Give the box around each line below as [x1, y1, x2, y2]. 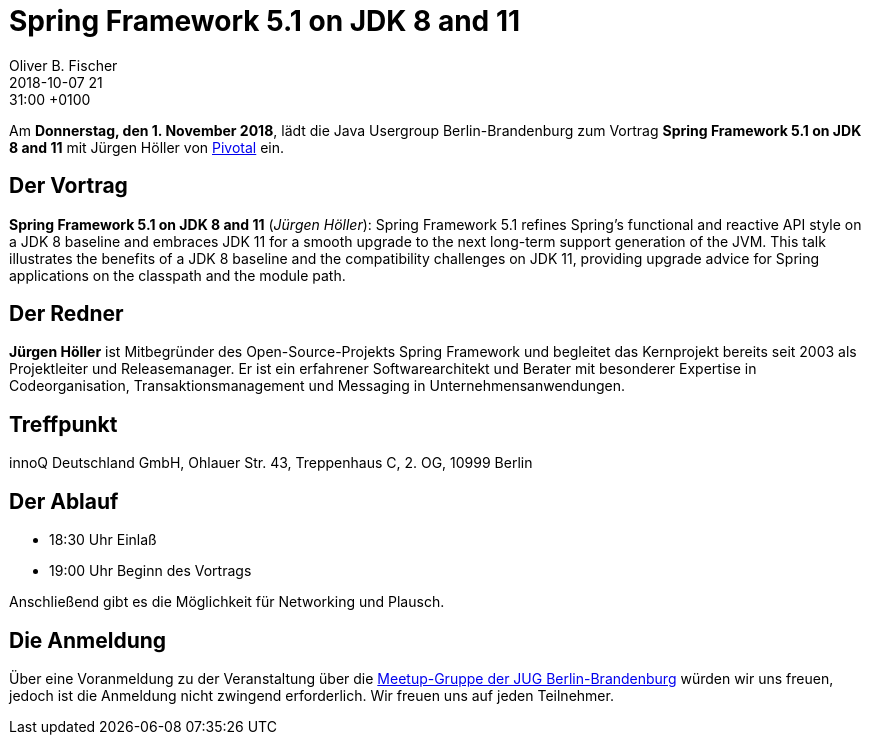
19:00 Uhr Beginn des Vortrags [49, 562, 252, 580]
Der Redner [9, 301, 124, 327]
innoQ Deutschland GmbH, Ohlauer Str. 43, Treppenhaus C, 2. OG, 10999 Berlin [9, 454, 533, 472]
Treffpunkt [9, 411, 118, 437]
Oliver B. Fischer [9, 56, 118, 74]
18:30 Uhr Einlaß [49, 531, 157, 549]
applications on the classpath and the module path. [9, 266, 346, 284]
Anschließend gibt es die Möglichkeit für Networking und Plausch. [9, 593, 445, 611]
